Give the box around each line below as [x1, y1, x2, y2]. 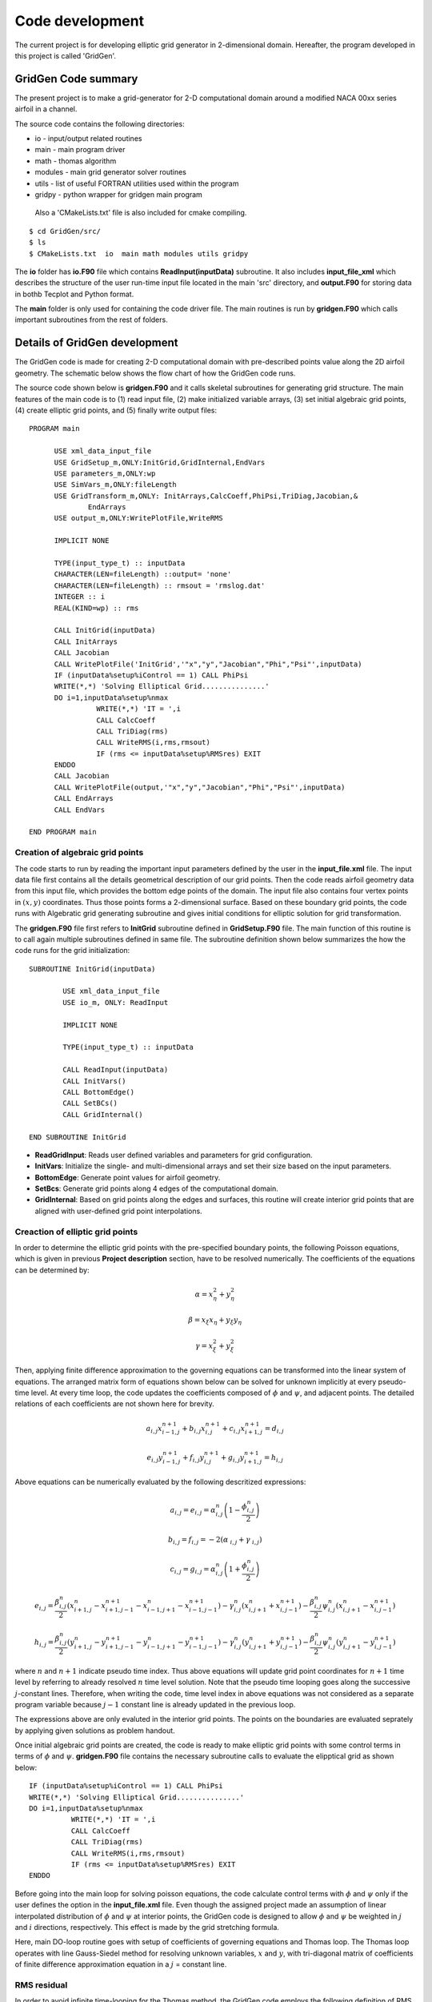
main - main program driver [34, 145, 126, 155]
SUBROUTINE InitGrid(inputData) [29, 964, 156, 973]
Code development [14, 12, 144, 30]
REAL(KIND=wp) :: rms [54, 603, 139, 613]
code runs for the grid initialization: [14, 946, 130, 955]
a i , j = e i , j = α [170, 1506, 216, 1517]
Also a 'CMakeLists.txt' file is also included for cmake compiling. [34, 208, 247, 218]
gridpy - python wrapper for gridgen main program [34, 189, 203, 199]
